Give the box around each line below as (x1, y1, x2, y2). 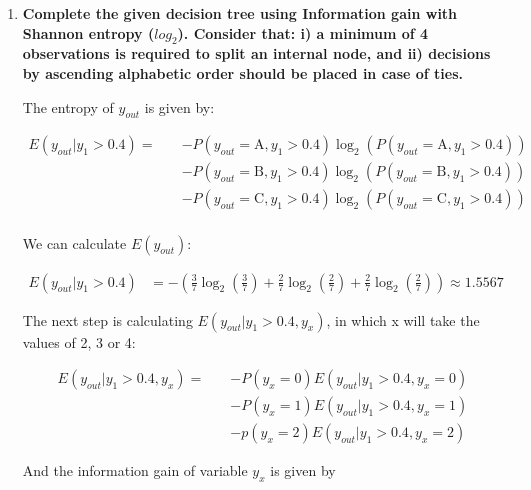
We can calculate (22, 232, 127, 253)
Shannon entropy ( (22, 22, 155, 43)
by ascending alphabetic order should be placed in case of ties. (22, 62, 463, 83)
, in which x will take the (326, 309, 480, 330)
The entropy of (22, 96, 114, 117)
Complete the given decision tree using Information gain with (22, 3, 458, 23)
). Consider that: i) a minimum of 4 (177, 22, 429, 43)
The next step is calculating (22, 309, 193, 330)
